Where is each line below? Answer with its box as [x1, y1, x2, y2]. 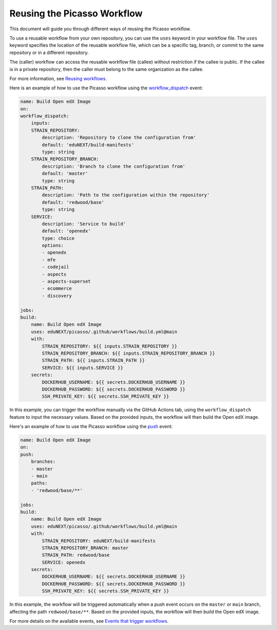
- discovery [42, 293, 72, 299]
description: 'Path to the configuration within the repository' [42, 192, 210, 198]
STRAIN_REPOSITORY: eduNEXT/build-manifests [42, 538, 156, 544]
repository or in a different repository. [9, 49, 89, 55]
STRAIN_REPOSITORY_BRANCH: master [42, 545, 129, 551]
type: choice [42, 235, 75, 241]
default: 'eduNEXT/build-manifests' [42, 142, 134, 147]
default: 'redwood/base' [42, 199, 105, 205]
